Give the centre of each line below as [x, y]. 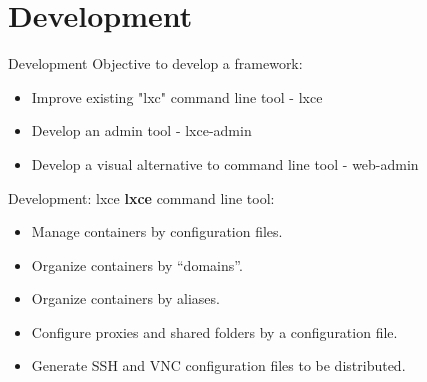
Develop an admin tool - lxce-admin [141, 130]
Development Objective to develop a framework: [155, 63]
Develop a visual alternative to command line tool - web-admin [225, 163]
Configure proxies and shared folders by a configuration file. [214, 331]
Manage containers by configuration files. [157, 231]
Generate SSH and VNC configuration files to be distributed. [218, 365]
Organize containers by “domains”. [137, 264]
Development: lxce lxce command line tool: [141, 197]
